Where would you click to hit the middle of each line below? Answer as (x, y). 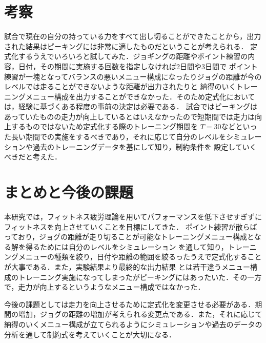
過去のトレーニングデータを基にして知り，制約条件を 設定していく (145, 146)
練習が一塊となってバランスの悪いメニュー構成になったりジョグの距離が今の (133, 76)
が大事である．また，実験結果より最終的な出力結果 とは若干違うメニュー (127, 266)
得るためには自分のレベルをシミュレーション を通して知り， (127, 246)
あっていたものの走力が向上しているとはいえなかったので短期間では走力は (129, 116)
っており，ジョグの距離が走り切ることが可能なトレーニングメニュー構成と (129, 237)
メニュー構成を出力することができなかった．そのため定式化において (140, 96)
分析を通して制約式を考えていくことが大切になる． (90, 334)
